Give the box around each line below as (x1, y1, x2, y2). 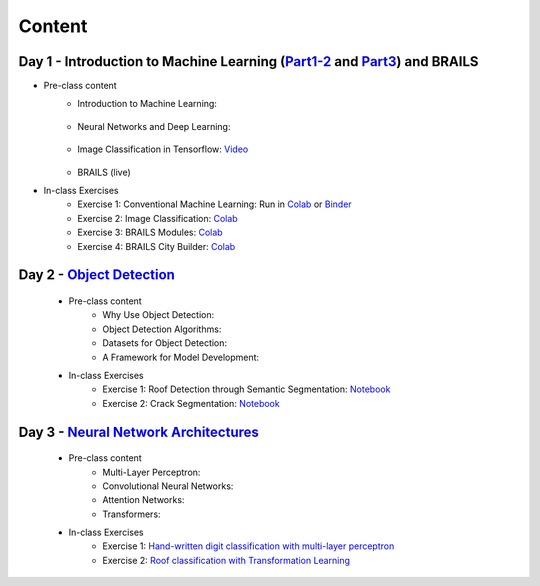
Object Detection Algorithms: (102, 323, 222, 335)
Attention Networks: (102, 494, 185, 506)
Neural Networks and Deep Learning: (77, 120, 231, 132)
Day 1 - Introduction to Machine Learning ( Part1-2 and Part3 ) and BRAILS (18, 53, 479, 70)
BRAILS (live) (77, 166, 132, 178)
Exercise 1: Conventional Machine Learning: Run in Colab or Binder (77, 198, 352, 210)
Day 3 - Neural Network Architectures (18, 423, 260, 440)
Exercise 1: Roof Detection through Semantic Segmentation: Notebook (102, 383, 391, 395)
